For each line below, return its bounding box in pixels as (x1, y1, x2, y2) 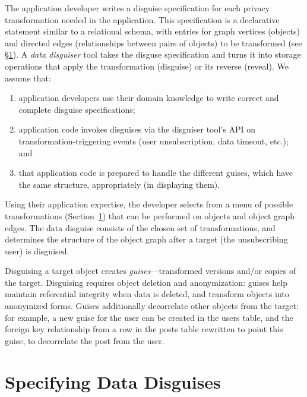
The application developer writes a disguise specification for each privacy (5, 2, 270, 14)
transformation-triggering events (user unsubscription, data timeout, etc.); (18, 134, 289, 147)
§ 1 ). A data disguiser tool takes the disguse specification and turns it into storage (5, 48, 301, 61)
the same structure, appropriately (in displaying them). (18, 178, 220, 190)
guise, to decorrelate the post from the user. (5, 334, 164, 346)
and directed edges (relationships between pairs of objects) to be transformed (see (5, 36, 302, 49)
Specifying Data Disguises (5, 369, 221, 393)
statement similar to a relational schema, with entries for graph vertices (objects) (5, 25, 300, 37)
